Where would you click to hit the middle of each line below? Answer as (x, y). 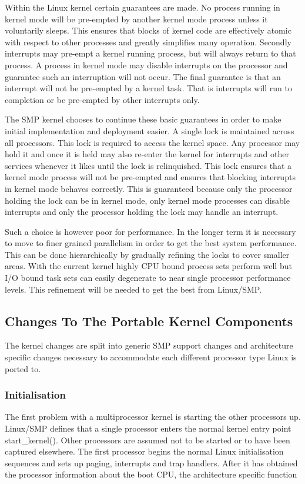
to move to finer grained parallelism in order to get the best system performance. (151, 243)
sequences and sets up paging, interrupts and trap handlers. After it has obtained (151, 463)
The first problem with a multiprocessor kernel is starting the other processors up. (153, 417)
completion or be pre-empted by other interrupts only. (102, 99)
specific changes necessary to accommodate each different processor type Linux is (151, 357)
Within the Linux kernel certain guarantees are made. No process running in (143, 7)
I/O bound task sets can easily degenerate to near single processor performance (148, 278)
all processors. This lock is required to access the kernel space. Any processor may (152, 142)
